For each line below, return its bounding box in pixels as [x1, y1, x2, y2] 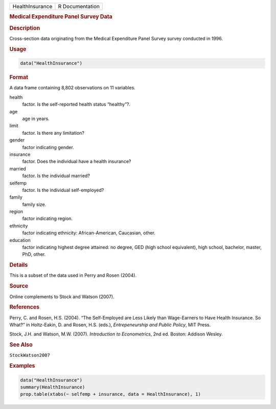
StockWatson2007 [9, 352, 51, 358]
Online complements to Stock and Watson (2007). [9, 294, 114, 300]
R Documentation [58, 3, 100, 10]
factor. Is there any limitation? [22, 130, 84, 136]
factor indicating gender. [22, 144, 74, 150]
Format [9, 74, 28, 81]
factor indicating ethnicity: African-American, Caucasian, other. [22, 230, 156, 236]
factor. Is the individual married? [22, 173, 90, 179]
